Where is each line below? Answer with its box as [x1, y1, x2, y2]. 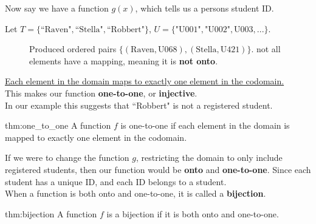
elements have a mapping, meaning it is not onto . [29, 54, 218, 67]
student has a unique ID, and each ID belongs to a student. [5, 175, 227, 188]
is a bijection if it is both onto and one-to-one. [106, 207, 279, 220]
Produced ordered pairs [29, 42, 117, 55]
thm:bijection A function [5, 207, 97, 220]
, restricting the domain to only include [136, 151, 283, 164]
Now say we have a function [5, 2, 109, 14]
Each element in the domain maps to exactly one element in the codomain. [5, 75, 284, 87]
